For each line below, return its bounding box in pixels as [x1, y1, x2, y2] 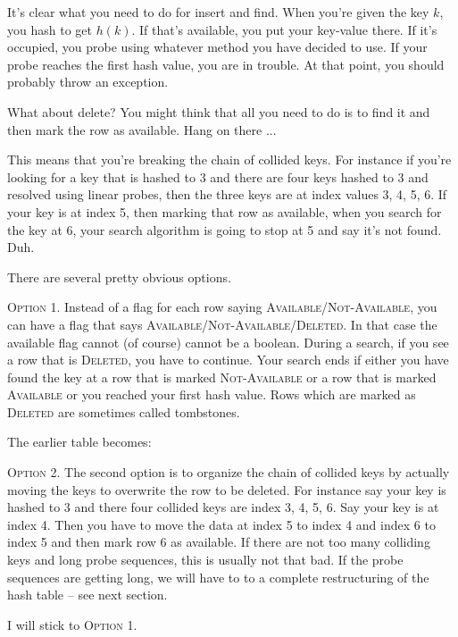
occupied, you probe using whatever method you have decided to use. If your [7, 38, 428, 56]
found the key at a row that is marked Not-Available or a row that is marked [7, 367, 437, 386]
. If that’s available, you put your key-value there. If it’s [131, 20, 437, 38]
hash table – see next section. [7, 585, 168, 604]
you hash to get [7, 20, 92, 38]
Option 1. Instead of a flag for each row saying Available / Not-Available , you [7, 298, 437, 316]
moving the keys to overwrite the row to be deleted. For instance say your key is [7, 480, 446, 499]
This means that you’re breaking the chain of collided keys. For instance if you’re [7, 150, 452, 169]
